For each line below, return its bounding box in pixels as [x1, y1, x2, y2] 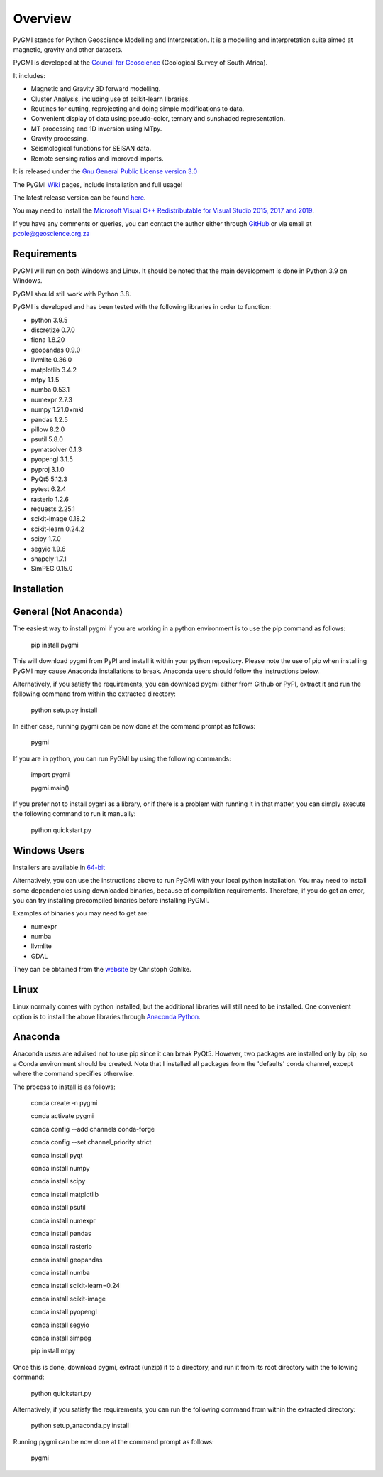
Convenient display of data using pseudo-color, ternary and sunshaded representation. [30, 114, 286, 123]
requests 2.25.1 [30, 505, 75, 513]
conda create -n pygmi [30, 1099, 98, 1107]
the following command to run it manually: [13, 810, 136, 818]
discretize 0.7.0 [30, 326, 76, 334]
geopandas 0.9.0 [30, 345, 81, 354]
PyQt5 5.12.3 [30, 475, 67, 483]
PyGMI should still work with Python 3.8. [13, 289, 131, 298]
